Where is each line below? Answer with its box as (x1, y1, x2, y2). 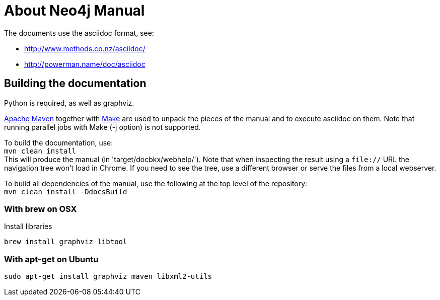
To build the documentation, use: (4, 138, 113, 147)
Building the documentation (4, 77, 146, 90)
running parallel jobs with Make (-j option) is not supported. (4, 122, 201, 131)
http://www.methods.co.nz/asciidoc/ (24, 44, 145, 53)
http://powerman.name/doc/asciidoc (24, 59, 145, 68)
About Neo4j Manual (4, 2, 145, 19)
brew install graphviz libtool (4, 238, 127, 246)
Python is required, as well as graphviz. (4, 98, 134, 107)
